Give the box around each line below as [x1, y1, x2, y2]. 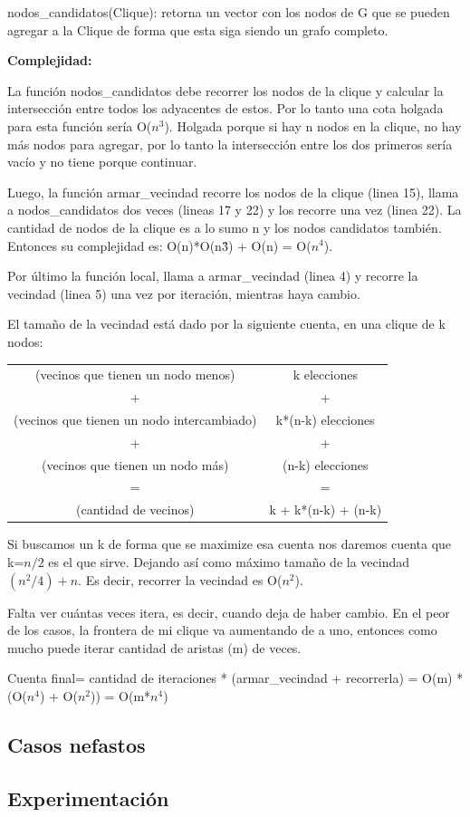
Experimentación [7, 783, 169, 812]
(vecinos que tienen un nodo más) [42, 455, 229, 474]
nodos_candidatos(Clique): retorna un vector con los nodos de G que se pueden [7, 3, 450, 21]
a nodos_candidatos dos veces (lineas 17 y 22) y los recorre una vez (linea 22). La [7, 200, 462, 219]
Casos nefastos [7, 730, 146, 758]
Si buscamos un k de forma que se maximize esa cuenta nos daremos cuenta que [7, 534, 452, 553]
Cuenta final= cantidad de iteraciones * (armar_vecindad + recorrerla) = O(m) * [7, 668, 464, 687]
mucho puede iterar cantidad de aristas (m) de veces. [7, 638, 302, 657]
